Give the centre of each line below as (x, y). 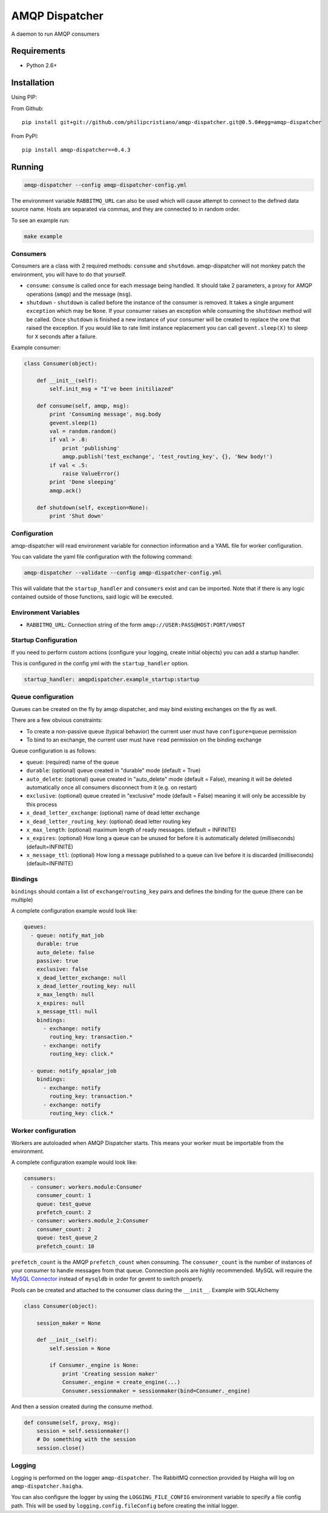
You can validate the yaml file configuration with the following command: (102, 557)
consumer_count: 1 (64, 1196)
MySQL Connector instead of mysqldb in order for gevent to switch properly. (107, 1279)
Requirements (38, 51)
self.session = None (80, 1348)
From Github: (28, 108)
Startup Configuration (44, 640)
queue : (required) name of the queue (73, 762)
